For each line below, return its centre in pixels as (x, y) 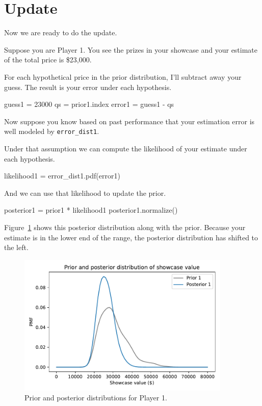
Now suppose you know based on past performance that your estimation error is (129, 121)
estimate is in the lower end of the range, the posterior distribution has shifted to (131, 237)
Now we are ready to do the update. (61, 32)
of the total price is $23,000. (48, 60)
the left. (16, 247)
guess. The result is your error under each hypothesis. (88, 87)
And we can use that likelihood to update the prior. (85, 193)
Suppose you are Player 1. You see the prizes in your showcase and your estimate (131, 49)
